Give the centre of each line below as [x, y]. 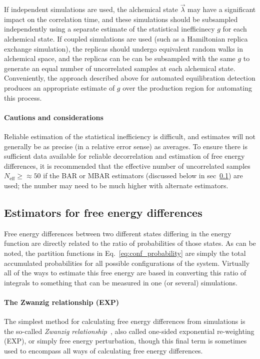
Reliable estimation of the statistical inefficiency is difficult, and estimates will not [130, 136]
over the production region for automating [187, 87]
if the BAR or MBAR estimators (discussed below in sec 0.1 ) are [143, 175]
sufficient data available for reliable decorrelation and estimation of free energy [124, 156]
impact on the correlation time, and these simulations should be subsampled [121, 19]
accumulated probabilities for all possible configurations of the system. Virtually [127, 263]
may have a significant [222, 9]
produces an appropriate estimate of [59, 87]
